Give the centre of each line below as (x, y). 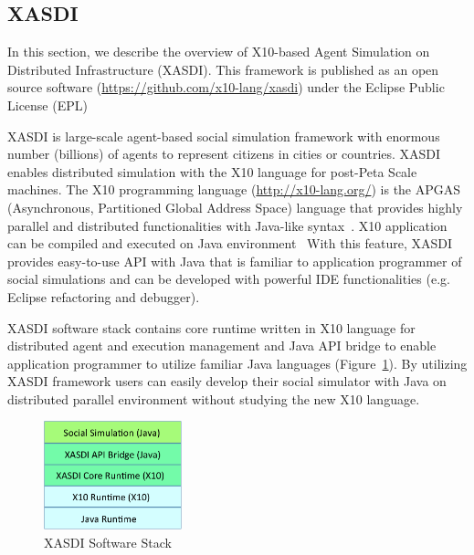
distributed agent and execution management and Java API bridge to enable (222, 346)
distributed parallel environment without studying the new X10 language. (214, 398)
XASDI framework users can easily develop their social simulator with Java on (227, 381)
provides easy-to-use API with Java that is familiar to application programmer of (235, 261)
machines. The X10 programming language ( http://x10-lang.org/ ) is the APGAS (234, 189)
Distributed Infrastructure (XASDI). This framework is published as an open (223, 69)
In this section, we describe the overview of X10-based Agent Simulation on (219, 52)
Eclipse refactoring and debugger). (104, 296)
